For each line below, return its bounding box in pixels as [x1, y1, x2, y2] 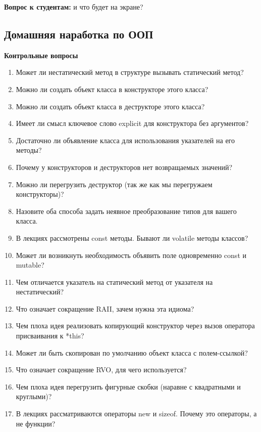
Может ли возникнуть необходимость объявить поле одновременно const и [16, 249, 246, 260]
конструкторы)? [16, 189, 64, 199]
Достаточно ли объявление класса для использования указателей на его [16, 135, 235, 145]
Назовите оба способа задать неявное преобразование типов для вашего [16, 205, 237, 216]
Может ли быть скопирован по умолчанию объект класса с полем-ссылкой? [16, 347, 248, 358]
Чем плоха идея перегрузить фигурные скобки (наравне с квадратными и [16, 381, 241, 392]
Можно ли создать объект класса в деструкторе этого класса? [16, 101, 205, 111]
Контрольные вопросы [4, 50, 78, 60]
